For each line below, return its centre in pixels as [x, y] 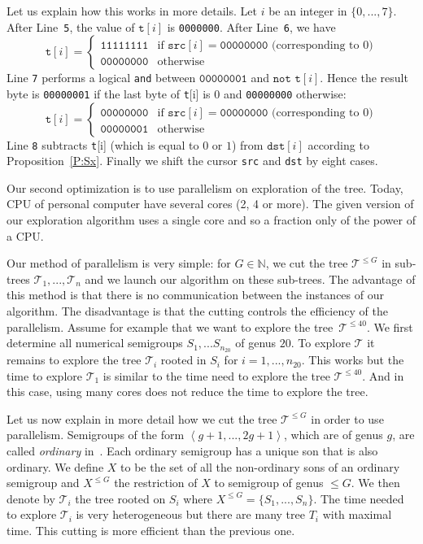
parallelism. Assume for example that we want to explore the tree [170, 326]
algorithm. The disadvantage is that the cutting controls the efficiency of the [197, 311]
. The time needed [359, 498]
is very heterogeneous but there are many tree [190, 514]
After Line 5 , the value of [71, 26]
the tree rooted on [120, 498]
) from [247, 144]
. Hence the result [364, 78]
